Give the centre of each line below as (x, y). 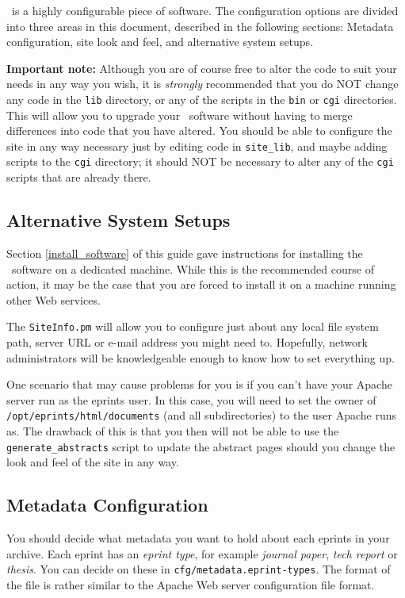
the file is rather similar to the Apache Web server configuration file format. (191, 584)
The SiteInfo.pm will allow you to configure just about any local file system (193, 326)
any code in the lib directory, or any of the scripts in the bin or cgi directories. (202, 99)
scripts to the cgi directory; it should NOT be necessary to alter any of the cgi (200, 161)
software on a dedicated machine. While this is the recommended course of (193, 268)
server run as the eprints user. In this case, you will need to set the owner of (191, 399)
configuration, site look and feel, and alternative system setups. (160, 42)
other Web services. (53, 299)
